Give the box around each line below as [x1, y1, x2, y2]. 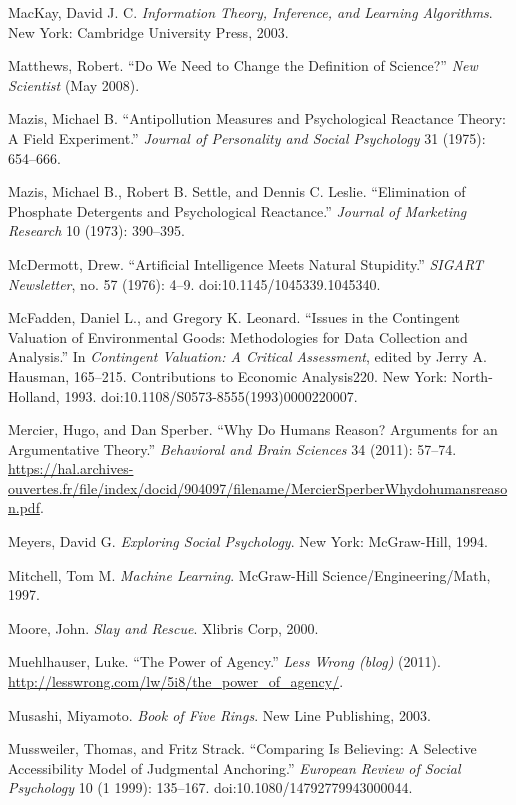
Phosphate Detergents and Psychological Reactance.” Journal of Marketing [8, 200, 467, 221]
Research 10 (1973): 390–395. [8, 220, 185, 241]
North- [451, 365, 493, 386]
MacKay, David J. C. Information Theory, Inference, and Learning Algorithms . [8, 2, 493, 22]
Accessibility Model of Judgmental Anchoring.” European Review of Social [8, 757, 461, 778]
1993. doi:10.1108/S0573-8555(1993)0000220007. [64, 385, 358, 406]
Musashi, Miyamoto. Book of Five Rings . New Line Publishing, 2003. [8, 704, 431, 725]
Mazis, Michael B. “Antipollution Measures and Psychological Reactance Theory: [8, 108, 506, 129]
